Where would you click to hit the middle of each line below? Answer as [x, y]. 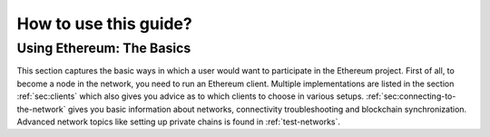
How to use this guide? [104, 24]
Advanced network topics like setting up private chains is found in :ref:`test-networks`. [178, 122]
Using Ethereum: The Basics [104, 48]
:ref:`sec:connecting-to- [411, 96]
